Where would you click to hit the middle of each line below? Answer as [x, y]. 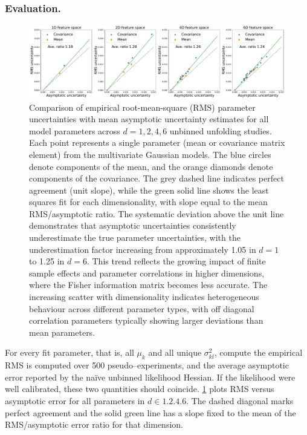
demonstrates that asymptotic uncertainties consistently [133, 225]
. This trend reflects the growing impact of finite [176, 261]
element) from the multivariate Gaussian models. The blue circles [150, 154]
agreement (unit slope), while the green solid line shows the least [149, 190]
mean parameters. [62, 332]
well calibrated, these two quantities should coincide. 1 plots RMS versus [140, 389]
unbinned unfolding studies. [221, 130]
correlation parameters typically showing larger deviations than [146, 320]
